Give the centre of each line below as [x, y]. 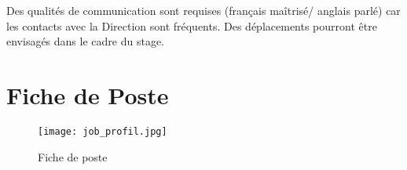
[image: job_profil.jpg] [103, 131]
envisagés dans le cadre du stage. [85, 41]
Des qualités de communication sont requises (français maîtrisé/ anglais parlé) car [203, 10]
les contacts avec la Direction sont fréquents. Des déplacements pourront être [192, 25]
